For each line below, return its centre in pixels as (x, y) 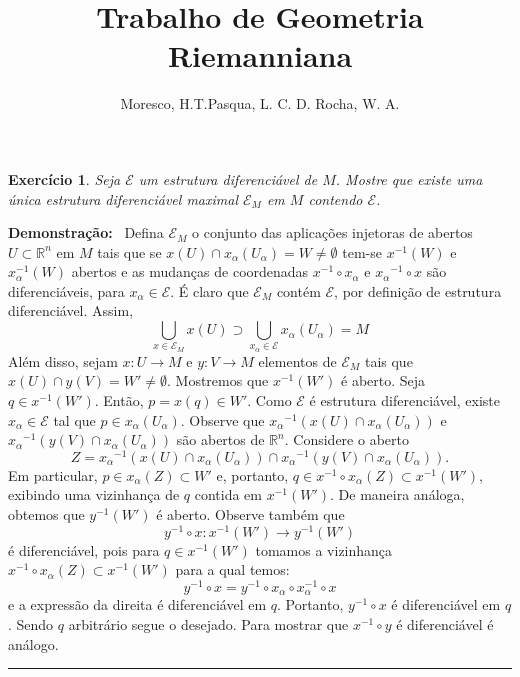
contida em (228, 494)
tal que (74, 419)
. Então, (119, 399)
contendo (335, 198)
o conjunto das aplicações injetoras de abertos (332, 232)
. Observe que (222, 419)
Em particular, (53, 474)
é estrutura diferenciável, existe (404, 399)
